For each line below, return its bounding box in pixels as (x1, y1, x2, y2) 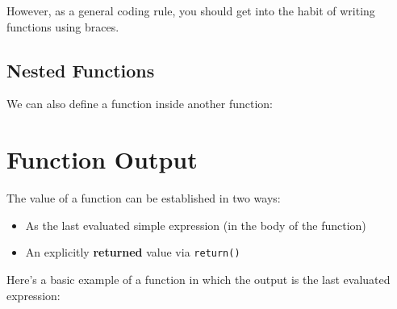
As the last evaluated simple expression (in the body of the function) (25, 216, 366, 233)
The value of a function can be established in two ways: (6, 190, 281, 207)
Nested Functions (6, 57, 155, 82)
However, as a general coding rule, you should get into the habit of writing (6, 2, 375, 19)
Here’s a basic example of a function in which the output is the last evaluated (6, 270, 391, 287)
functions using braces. (6, 18, 119, 35)
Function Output (6, 143, 198, 176)
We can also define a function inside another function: (6, 95, 274, 112)
